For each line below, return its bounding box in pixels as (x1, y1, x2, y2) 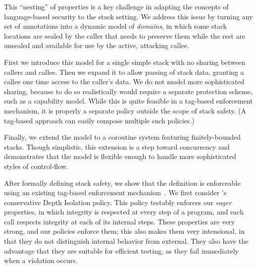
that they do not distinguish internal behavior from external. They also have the (4, 236, 249, 246)
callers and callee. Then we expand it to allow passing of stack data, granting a (4, 66, 244, 77)
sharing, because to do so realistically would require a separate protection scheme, (4, 86, 253, 96)
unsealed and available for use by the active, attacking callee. (4, 40, 189, 51)
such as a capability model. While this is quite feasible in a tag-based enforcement (4, 96, 253, 106)
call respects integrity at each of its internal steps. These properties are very (4, 216, 235, 226)
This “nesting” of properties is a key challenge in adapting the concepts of (4, 1, 229, 11)
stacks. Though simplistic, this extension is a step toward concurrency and (4, 141, 230, 152)
